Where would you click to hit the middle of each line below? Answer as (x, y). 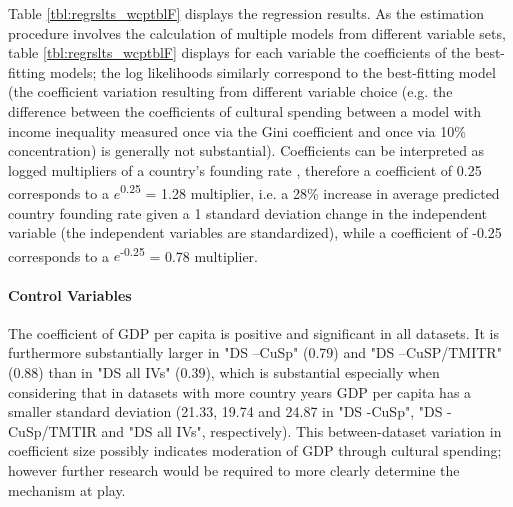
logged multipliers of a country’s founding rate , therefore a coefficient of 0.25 (245, 169)
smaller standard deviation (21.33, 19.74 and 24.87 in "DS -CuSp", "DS (225, 411)
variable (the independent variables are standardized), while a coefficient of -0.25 (255, 232)
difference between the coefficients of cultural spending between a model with (245, 110)
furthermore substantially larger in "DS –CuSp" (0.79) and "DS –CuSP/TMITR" (255, 352)
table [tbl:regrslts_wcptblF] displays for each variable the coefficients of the (239, 52)
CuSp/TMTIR (52, 430)
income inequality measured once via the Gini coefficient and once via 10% (237, 130)
